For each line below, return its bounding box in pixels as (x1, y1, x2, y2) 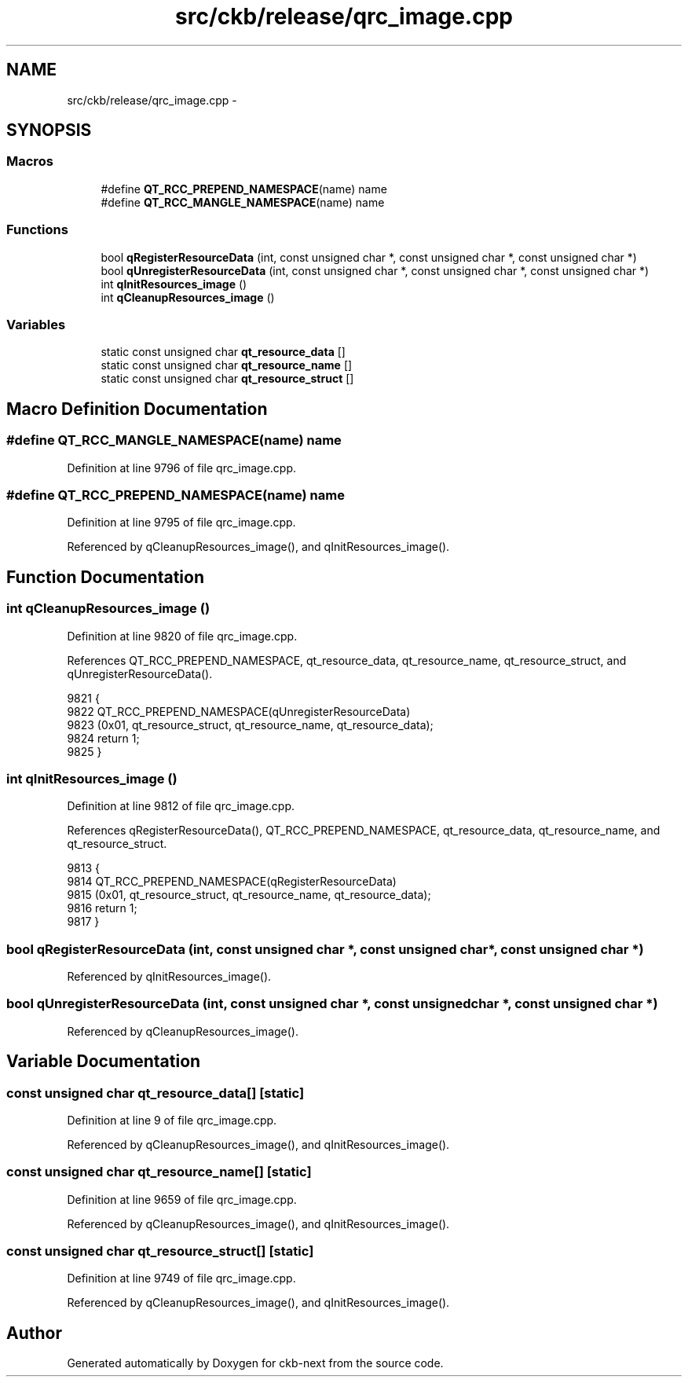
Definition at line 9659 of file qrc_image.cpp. (67, 1192, 297, 1206)
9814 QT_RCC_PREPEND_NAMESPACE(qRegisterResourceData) (67, 875, 397, 889)
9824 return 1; (67, 731, 140, 745)
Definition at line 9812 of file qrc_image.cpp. (67, 799, 295, 813)
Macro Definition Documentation (6, 398, 268, 419)
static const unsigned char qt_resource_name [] (101, 358, 353, 372)
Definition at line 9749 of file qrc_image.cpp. (67, 1271, 296, 1286)
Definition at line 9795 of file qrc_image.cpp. (67, 515, 296, 530)
